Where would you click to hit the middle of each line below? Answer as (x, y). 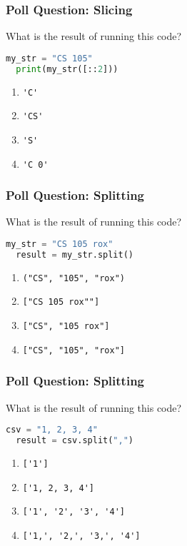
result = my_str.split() (75, 254)
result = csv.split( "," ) (75, 441)
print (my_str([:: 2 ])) (67, 69)
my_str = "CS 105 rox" (60, 244)
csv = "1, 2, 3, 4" (52, 430)
